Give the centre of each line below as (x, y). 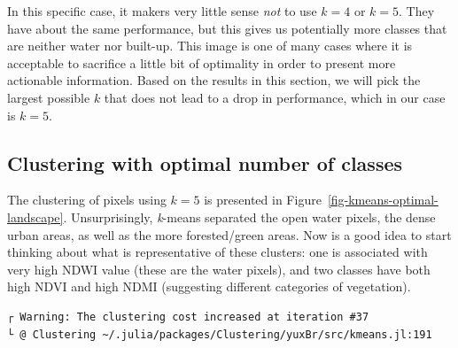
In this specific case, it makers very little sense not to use (162, 11)
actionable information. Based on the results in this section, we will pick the (214, 80)
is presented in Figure (263, 200)
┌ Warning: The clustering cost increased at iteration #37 (188, 317)
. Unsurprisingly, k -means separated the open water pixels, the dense (249, 217)
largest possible (49, 97)
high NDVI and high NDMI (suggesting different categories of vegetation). (209, 286)
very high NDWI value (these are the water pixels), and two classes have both (219, 269)
